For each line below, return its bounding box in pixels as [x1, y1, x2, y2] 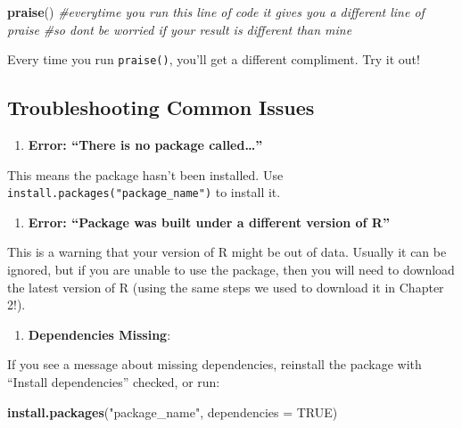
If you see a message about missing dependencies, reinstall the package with [7, 355, 422, 374]
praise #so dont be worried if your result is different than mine [7, 20, 352, 38]
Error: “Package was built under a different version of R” [28, 212, 390, 231]
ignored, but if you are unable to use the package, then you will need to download [7, 260, 455, 279]
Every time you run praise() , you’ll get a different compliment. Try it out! [7, 50, 420, 69]
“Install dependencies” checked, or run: [7, 373, 220, 391]
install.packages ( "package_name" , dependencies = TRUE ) [7, 402, 338, 421]
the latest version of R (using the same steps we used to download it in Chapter [7, 277, 444, 296]
